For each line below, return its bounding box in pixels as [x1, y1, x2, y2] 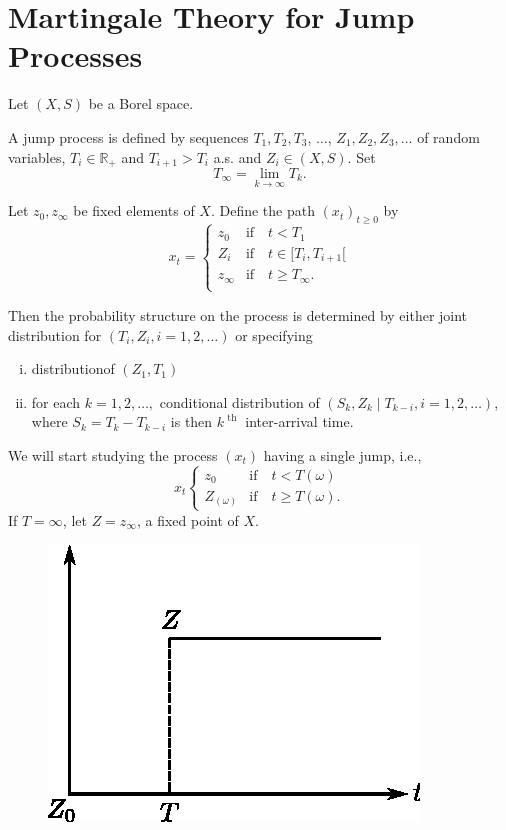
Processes [8, 35, 143, 76]
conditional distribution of [159, 391, 320, 412]
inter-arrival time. [245, 411, 354, 432]
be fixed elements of [73, 200, 195, 221]
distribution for [8, 324, 102, 345]
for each [31, 391, 81, 412]
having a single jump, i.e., [263, 444, 422, 465]
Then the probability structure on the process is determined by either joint [8, 304, 468, 325]
